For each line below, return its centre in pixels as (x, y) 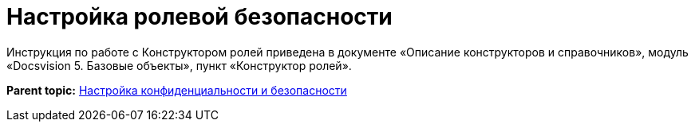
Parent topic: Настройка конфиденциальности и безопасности (177, 90)
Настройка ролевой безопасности (199, 17)
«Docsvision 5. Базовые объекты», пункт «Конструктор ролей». (179, 65)
